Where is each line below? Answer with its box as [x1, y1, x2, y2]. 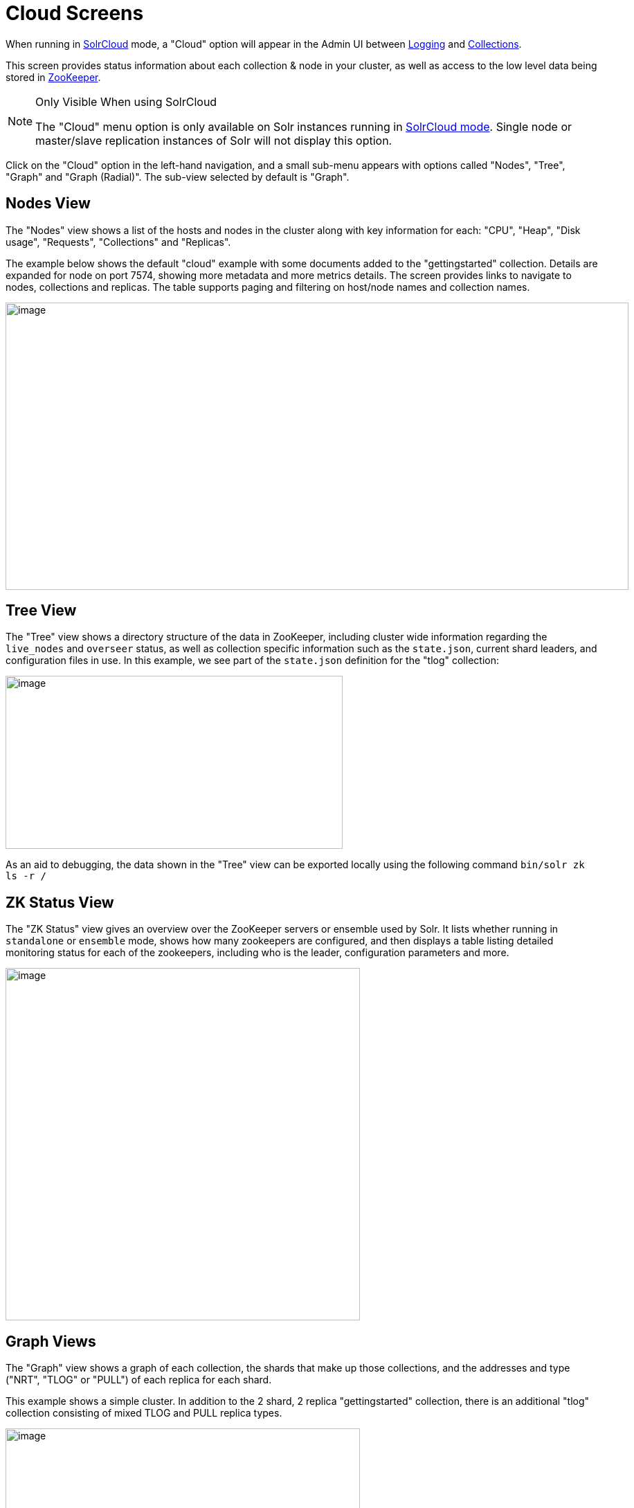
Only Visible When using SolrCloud [35, 94, 217, 109]
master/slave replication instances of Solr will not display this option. [35, 133, 392, 147]
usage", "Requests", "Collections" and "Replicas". [6, 235, 231, 248]
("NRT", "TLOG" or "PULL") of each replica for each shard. [6, 1374, 272, 1386]
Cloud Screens [6, 1, 144, 25]
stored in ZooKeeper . [6, 71, 101, 83]
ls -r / [6, 870, 47, 882]
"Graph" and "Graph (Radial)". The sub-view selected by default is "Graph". [6, 170, 350, 183]
